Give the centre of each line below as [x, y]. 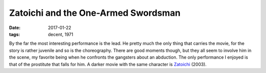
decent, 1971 [61, 34]
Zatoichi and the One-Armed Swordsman [95, 13]
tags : [15, 34]
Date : [15, 28]
